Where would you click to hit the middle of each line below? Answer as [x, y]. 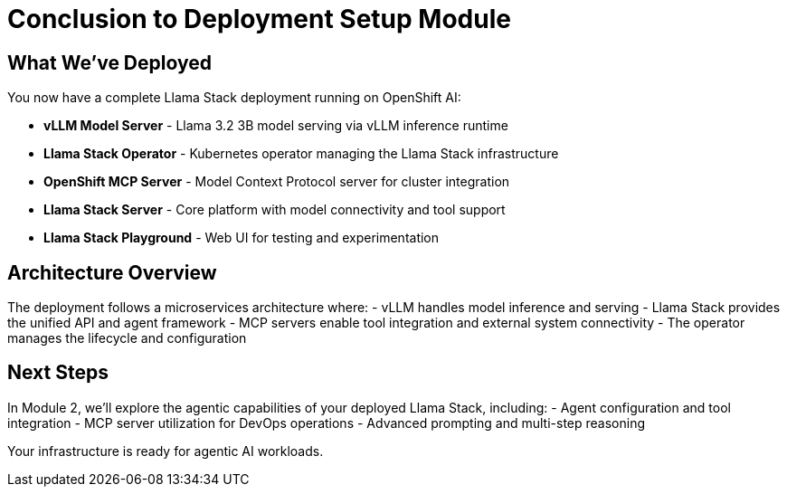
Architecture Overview [112, 272]
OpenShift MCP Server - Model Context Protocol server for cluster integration [277, 182]
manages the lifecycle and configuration [127, 338]
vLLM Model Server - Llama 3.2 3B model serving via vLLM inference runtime [276, 126]
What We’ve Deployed [109, 62]
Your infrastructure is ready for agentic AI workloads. [166, 451]
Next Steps [58, 373]
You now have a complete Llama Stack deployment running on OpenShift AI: [234, 98]
